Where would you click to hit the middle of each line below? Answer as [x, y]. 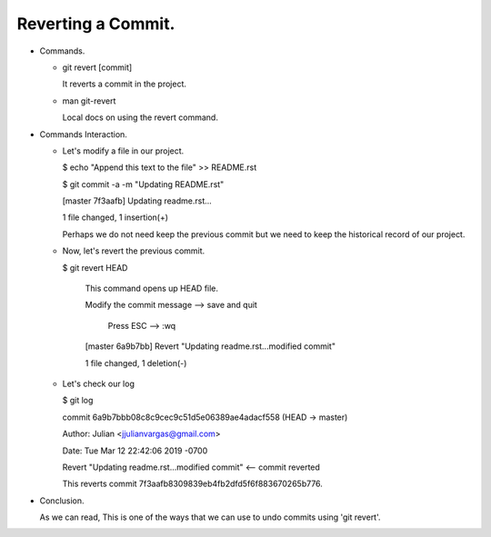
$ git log [78, 401]
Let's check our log [99, 383]
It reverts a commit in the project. [124, 84]
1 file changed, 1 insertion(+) [115, 217]
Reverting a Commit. [96, 24]
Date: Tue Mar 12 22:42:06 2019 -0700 [135, 451]
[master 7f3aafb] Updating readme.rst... [137, 201]
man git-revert [89, 101]
